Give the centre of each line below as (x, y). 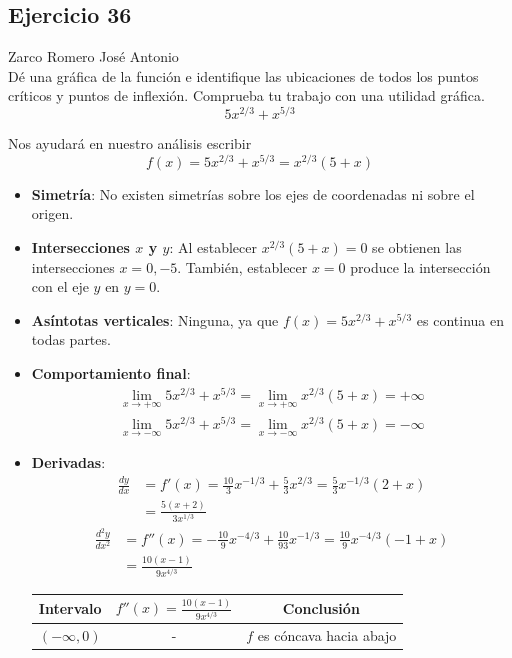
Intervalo (70, 608)
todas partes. (71, 339)
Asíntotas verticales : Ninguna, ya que (155, 319)
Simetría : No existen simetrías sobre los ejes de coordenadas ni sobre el (253, 193)
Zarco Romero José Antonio (93, 56)
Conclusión (321, 608)
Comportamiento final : (111, 372)
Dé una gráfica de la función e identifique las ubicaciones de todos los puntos (243, 75)
